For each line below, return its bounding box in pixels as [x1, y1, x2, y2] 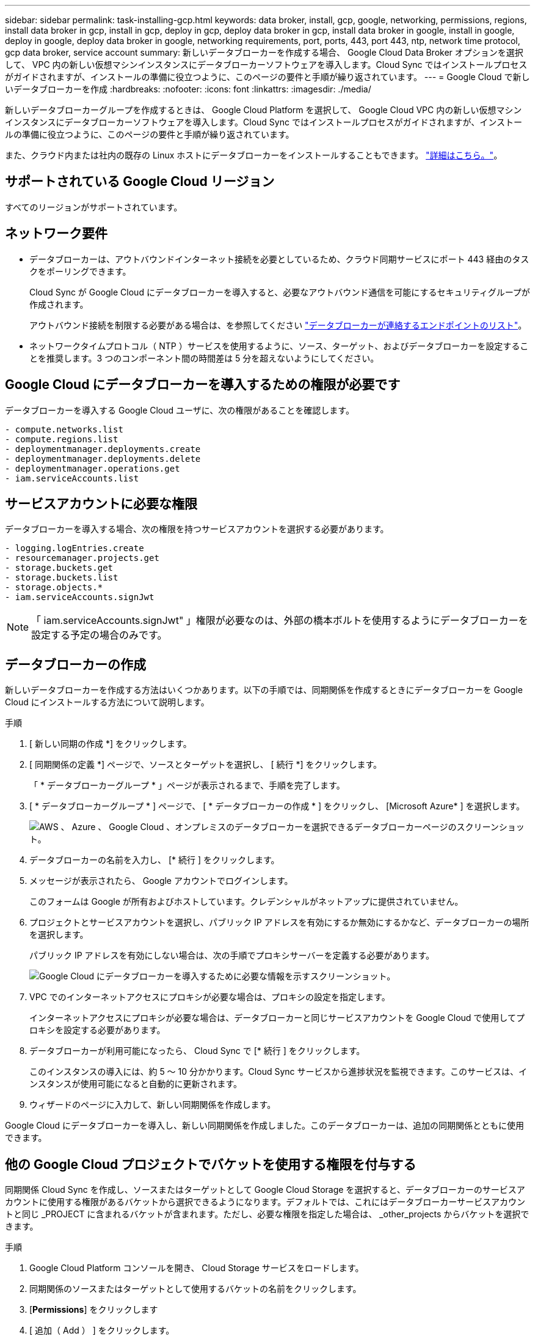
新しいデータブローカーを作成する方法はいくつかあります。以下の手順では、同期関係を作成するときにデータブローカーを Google [5, 685, 523, 696]
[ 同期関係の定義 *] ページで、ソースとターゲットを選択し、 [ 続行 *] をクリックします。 [29, 759, 382, 770]
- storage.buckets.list [5, 573, 118, 583]
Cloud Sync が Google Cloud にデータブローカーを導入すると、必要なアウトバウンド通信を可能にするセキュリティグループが [29, 286, 530, 297]
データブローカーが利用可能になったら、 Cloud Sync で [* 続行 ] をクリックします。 [29, 1045, 365, 1056]
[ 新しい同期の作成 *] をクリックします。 [29, 738, 192, 749]
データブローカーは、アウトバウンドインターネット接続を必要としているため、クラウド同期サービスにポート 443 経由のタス [29, 253, 530, 264]
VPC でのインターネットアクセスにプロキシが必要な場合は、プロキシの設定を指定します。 [29, 992, 390, 1003]
